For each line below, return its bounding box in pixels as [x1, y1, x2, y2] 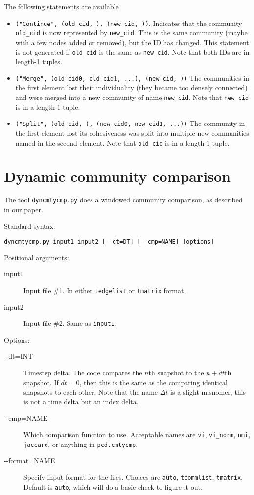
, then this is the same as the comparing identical [79, 377, 228, 387]
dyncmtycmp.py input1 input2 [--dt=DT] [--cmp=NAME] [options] [4, 238, 214, 246]
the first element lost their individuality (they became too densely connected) [15, 82, 248, 93]
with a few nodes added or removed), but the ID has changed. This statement [15, 37, 249, 47]
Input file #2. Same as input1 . [23, 318, 116, 328]
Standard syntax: [4, 221, 55, 231]
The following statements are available [4, 1, 119, 11]
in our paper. [4, 204, 43, 214]
